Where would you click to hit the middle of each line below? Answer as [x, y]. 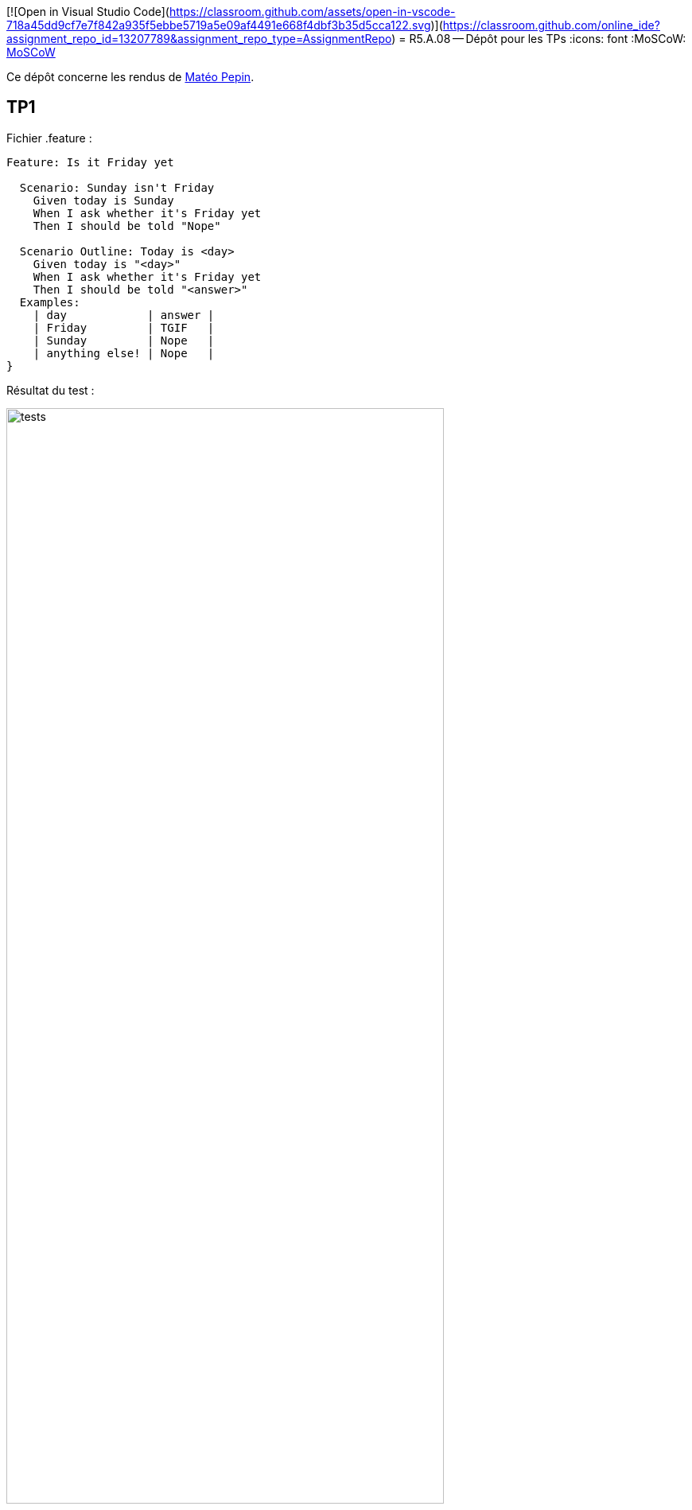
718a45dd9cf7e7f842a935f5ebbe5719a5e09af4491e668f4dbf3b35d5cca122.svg [219, 25]
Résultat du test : [51, 390]
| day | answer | [124, 315]
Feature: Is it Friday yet [90, 162]
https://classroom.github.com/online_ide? [551, 25]
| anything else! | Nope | [124, 353]
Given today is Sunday [103, 200]
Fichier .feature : [49, 138]
